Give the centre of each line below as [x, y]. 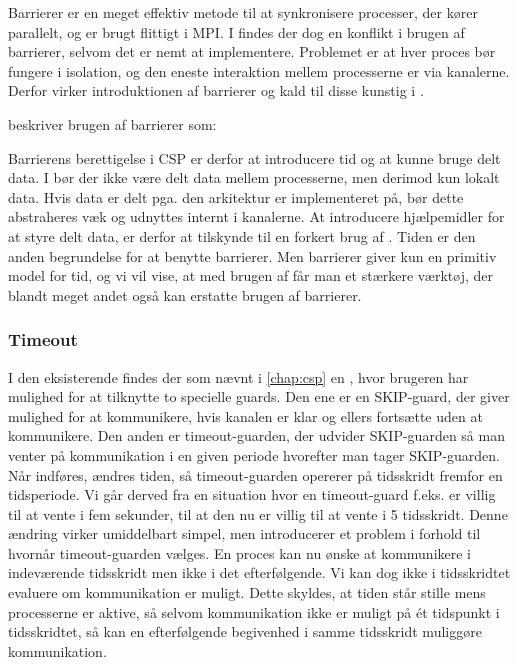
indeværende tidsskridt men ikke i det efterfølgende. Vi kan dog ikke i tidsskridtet [259, 572]
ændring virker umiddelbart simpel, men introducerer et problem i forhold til [244, 533]
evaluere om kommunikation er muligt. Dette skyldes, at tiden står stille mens [247, 592]
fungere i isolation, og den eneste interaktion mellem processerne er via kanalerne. [259, 70]
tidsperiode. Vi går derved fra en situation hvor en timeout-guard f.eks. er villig [252, 494]
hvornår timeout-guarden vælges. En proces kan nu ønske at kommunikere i [240, 552]
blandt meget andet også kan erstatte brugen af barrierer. [185, 294]
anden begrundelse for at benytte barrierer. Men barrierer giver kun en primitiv [252, 255]
